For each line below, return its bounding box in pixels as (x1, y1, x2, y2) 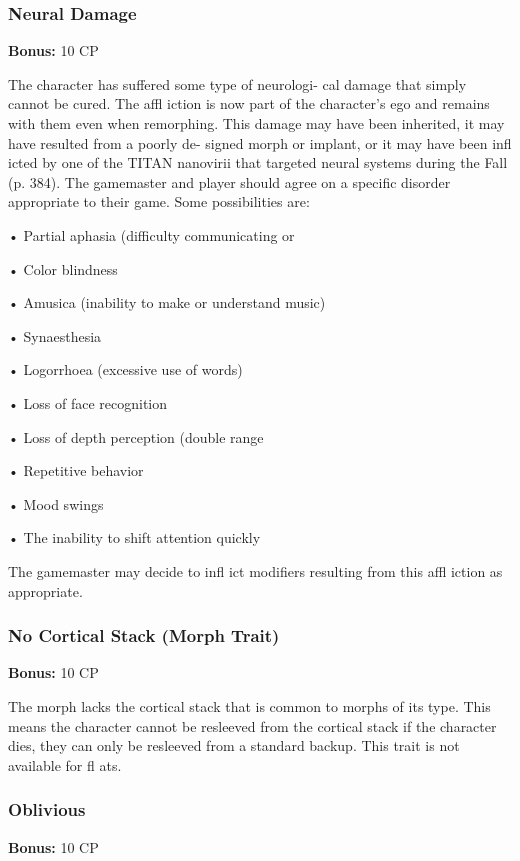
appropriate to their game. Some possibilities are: (8, 191, 310, 212)
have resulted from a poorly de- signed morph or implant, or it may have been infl (8, 132, 512, 153)
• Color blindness (8, 258, 118, 279)
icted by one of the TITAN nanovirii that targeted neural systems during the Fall (8, 152, 508, 173)
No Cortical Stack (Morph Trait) (8, 623, 280, 648)
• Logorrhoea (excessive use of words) (8, 359, 243, 380)
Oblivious (8, 797, 86, 822)
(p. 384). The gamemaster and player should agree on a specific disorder (8, 171, 451, 192)
